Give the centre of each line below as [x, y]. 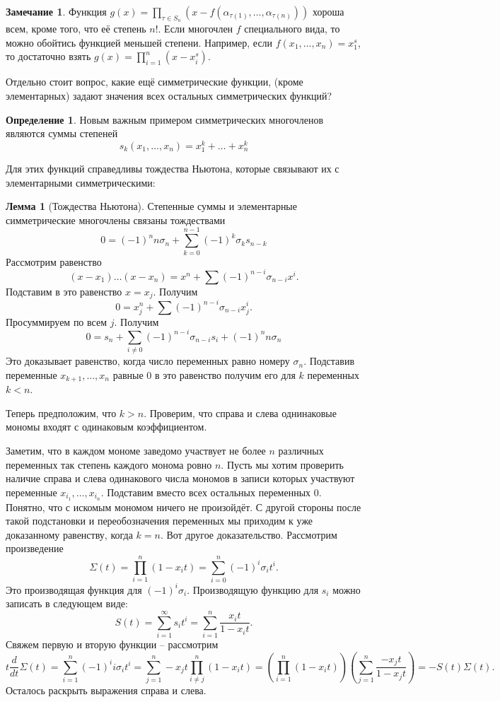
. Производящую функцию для [253, 589]
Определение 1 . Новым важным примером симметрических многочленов [165, 119]
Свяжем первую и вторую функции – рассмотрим [112, 644]
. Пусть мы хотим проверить [282, 464]
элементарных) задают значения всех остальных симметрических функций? [169, 95]
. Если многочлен [196, 29]
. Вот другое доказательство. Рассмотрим [249, 534]
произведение [35, 548]
